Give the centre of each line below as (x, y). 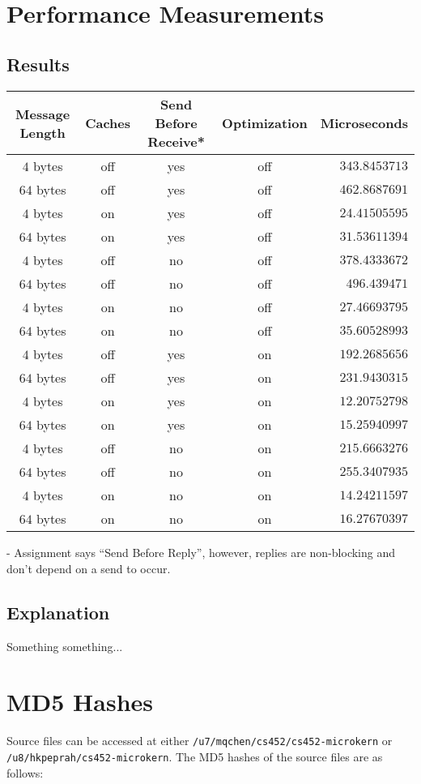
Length (43, 132)
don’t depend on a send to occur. (89, 568)
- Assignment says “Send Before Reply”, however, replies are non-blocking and (201, 553)
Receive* (176, 142)
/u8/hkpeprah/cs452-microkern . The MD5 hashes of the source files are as (195, 756)
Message (43, 114)
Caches (108, 123)
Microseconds (364, 123)
